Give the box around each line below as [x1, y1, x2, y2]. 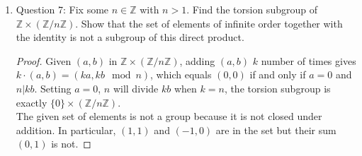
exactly [16, 95, 47, 109]
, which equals [150, 67, 212, 82]
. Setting [34, 80, 72, 95]
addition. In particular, [16, 122, 116, 137]
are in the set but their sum [215, 122, 336, 137]
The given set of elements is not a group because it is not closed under [16, 109, 322, 124]
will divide [113, 80, 159, 95]
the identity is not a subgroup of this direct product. [16, 30, 244, 44]
